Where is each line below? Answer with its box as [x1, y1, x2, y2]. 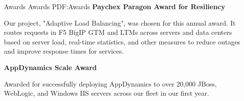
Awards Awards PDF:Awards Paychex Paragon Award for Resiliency [4, 1, 226, 11]
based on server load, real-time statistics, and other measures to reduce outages [4, 36, 241, 46]
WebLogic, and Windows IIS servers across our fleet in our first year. [4, 88, 209, 98]
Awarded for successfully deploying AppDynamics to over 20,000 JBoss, [4, 78, 217, 88]
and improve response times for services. [4, 46, 124, 56]
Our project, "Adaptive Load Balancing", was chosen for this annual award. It [4, 17, 236, 28]
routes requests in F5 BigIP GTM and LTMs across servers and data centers [4, 27, 232, 37]
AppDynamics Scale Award [4, 62, 97, 72]
